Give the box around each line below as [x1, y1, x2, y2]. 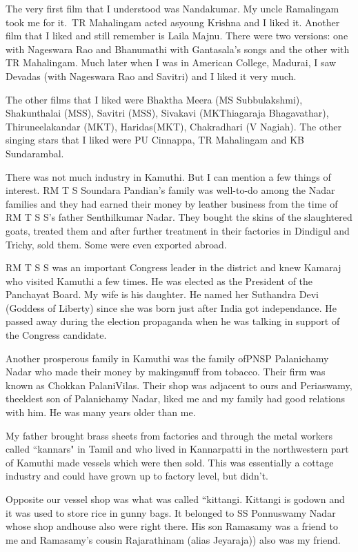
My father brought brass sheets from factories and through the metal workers [6, 428, 333, 442]
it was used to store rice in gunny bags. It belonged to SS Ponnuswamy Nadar [6, 505, 336, 520]
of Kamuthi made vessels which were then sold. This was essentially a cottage [6, 455, 334, 469]
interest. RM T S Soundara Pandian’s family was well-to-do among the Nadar [6, 183, 335, 197]
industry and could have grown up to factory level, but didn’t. [6, 469, 268, 483]
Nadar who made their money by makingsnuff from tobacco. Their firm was [6, 364, 326, 379]
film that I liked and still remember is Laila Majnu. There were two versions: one [6, 28, 348, 43]
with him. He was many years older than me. [6, 405, 196, 420]
